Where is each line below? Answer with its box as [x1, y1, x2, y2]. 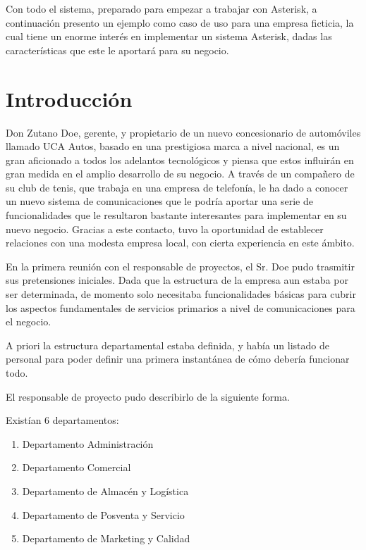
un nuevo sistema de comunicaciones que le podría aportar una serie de [6, 194, 314, 208]
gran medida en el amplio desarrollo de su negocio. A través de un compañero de [6, 166, 355, 181]
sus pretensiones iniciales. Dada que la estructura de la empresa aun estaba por [6, 273, 348, 287]
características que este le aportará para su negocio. [6, 42, 229, 57]
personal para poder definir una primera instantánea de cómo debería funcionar [6, 351, 350, 366]
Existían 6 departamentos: [6, 413, 119, 427]
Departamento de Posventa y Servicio [22, 507, 185, 522]
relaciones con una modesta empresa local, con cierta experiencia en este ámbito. [6, 235, 355, 250]
